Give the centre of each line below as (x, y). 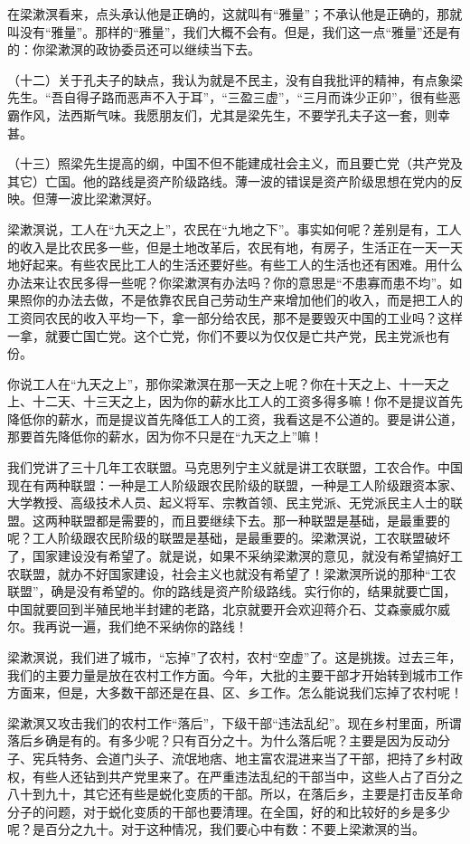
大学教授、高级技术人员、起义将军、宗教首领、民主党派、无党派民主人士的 (229, 503)
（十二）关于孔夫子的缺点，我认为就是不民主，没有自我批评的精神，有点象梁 (235, 79)
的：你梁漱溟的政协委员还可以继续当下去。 (134, 49)
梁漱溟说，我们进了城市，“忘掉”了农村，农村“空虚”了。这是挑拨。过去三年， (235, 657)
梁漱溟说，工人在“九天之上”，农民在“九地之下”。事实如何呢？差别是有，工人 (235, 228)
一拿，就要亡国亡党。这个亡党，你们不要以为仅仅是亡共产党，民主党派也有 (229, 335)
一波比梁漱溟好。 (108, 199)
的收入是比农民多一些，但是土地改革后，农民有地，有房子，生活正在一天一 (229, 247)
